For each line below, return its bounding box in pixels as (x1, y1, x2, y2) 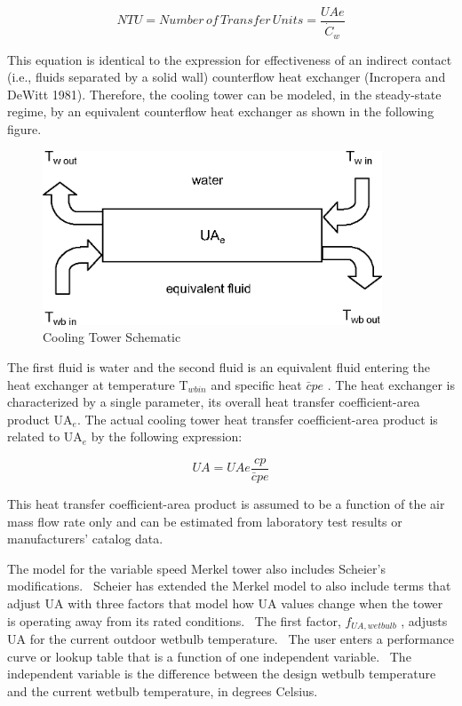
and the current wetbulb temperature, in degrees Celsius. (7, 681, 318, 700)
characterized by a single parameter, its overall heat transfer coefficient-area (7, 393, 420, 411)
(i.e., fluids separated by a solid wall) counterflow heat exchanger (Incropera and (7, 67, 446, 86)
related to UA (7, 427, 83, 446)
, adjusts (401, 611, 448, 630)
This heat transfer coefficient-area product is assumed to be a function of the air (7, 495, 445, 513)
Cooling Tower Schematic (43, 328, 181, 346)
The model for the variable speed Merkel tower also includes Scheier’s (7, 559, 386, 577)
